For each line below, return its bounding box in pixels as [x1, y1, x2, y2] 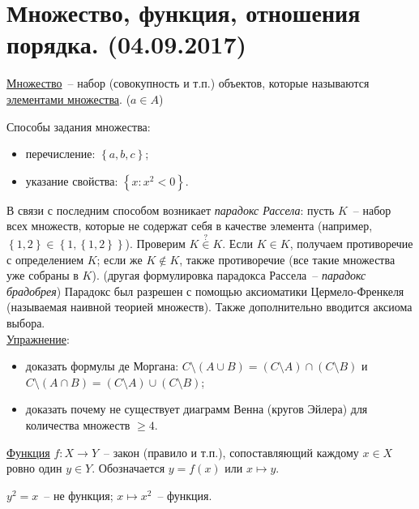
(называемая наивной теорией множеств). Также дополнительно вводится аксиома [6, 298, 413, 315]
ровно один [6, 460, 62, 477]
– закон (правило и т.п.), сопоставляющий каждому [104, 443, 359, 460]
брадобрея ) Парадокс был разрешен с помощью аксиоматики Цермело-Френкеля [6, 282, 404, 299]
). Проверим [125, 235, 186, 252]
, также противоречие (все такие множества [179, 250, 395, 267]
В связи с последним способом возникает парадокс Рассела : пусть [6, 201, 335, 218]
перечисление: [25, 145, 96, 162]
